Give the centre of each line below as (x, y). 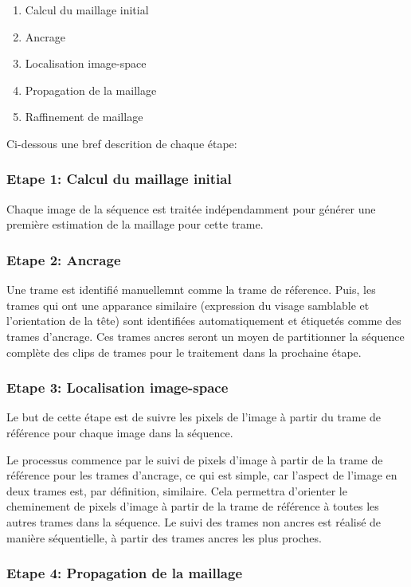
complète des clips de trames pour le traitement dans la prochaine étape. (184, 352)
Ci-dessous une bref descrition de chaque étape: (122, 143)
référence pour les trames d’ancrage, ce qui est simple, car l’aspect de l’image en (202, 475)
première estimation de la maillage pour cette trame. (135, 224)
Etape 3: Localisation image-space (117, 387)
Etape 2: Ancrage (64, 259)
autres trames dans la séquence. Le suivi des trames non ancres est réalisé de (194, 521)
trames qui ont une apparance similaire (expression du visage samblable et (188, 305)
